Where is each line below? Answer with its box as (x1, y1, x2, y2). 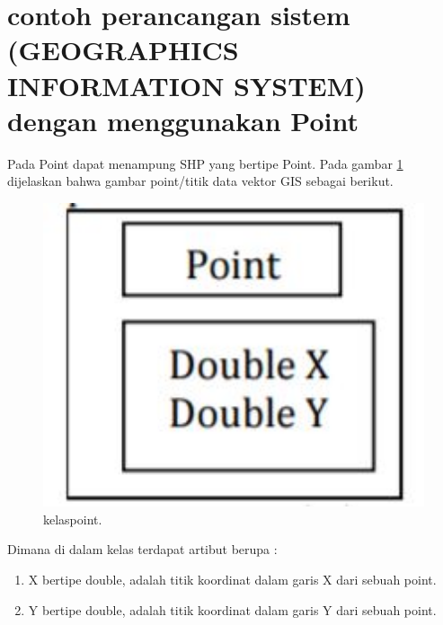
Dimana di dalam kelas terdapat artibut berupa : (7, 540, 278, 559)
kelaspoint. (43, 509, 102, 528)
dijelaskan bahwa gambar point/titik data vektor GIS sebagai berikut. (7, 172, 394, 190)
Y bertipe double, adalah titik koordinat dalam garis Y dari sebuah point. (28, 600, 437, 619)
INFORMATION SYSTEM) (7, 66, 366, 103)
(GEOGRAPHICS (7, 31, 239, 68)
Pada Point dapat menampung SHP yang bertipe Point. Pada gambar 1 (7, 154, 403, 172)
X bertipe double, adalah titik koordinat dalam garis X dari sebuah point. (28, 570, 437, 589)
